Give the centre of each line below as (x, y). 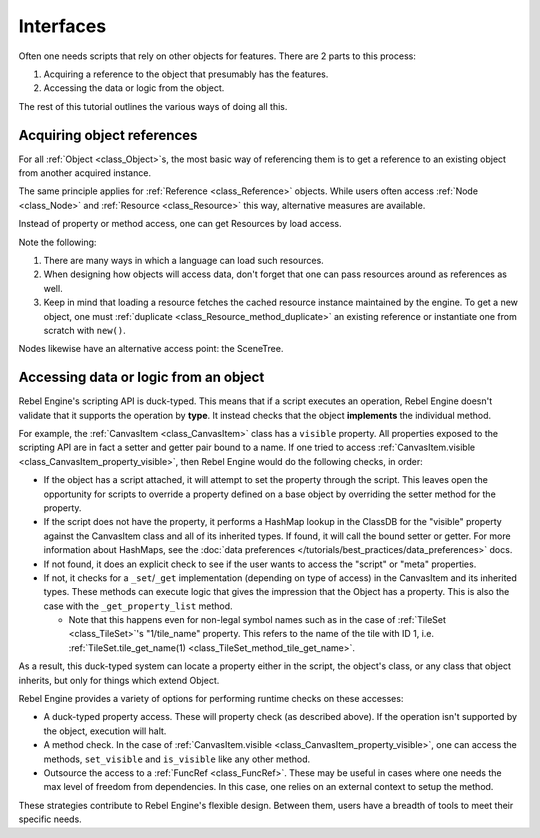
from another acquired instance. (85, 173)
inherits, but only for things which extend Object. (119, 680)
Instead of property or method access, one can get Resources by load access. (180, 224)
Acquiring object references (108, 135)
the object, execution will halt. (105, 731)
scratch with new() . (85, 330)
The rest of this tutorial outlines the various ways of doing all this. (153, 106)
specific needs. (50, 819)
